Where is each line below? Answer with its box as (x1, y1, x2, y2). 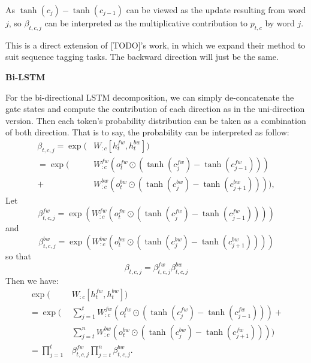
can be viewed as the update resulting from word (126, 4, 306, 16)
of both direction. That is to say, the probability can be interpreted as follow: (5, 126, 289, 138)
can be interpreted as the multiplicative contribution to (44, 17, 248, 29)
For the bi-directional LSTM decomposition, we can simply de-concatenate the (5, 90, 294, 103)
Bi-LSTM (5, 70, 46, 83)
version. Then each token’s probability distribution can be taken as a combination (5, 114, 306, 126)
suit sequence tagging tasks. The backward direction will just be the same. (5, 50, 279, 63)
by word (265, 17, 295, 29)
